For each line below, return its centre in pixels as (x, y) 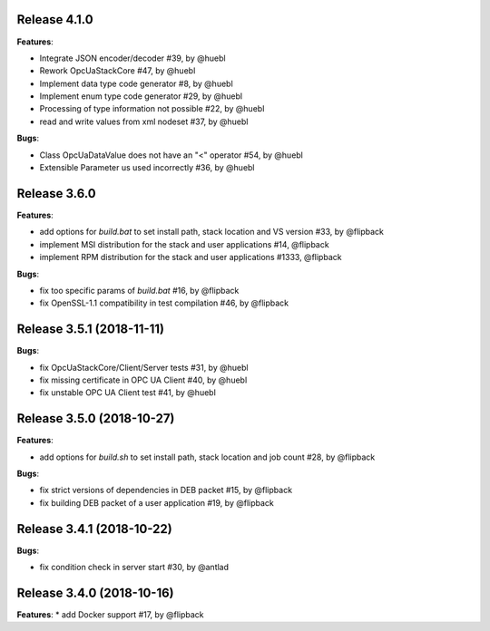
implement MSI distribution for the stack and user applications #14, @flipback (185, 244)
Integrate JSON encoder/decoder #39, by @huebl (132, 58)
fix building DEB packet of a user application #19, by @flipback (157, 502)
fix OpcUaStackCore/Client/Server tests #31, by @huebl (144, 367)
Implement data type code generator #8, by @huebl (136, 83)
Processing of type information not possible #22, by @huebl (152, 109)
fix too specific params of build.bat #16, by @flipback (139, 290)
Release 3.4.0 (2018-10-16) (95, 592)
